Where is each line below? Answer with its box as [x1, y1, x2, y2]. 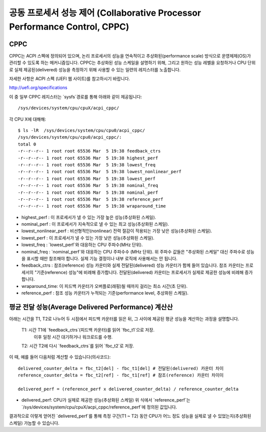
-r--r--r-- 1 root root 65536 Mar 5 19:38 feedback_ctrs [18, 148, 161, 154]
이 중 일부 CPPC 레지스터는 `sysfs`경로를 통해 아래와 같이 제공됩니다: [9, 93, 142, 99]
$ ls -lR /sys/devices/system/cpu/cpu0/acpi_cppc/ [18, 127, 145, 133]
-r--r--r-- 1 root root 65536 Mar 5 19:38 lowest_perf [18, 176, 156, 182]
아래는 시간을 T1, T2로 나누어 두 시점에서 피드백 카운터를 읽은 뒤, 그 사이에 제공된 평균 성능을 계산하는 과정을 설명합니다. [9, 315, 239, 322]
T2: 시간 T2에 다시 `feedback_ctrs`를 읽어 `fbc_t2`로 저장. [21, 343, 134, 349]
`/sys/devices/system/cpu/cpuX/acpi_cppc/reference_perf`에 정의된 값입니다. [21, 404, 177, 410]
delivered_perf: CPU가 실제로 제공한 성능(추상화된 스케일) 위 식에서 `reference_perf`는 [21, 397, 191, 403]
